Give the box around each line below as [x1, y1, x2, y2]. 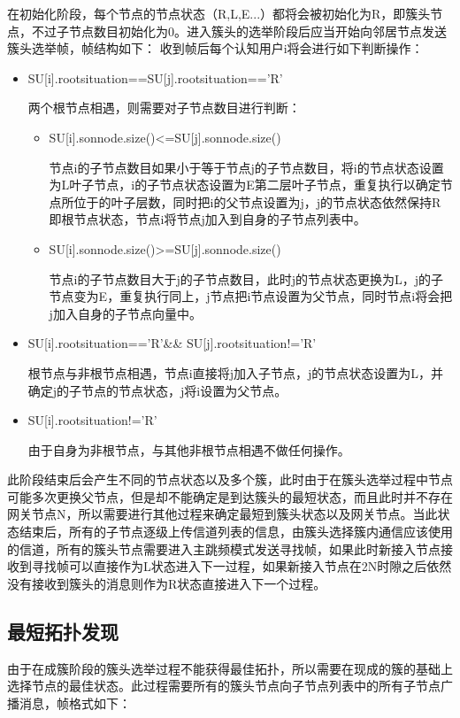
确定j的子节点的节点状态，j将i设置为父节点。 [27, 381, 287, 399]
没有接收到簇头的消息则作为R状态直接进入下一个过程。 [7, 574, 326, 592]
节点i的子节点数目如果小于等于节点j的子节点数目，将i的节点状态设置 [49, 158, 444, 176]
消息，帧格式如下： [19, 693, 131, 712]
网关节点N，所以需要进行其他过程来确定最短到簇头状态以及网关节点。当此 [7, 505, 438, 523]
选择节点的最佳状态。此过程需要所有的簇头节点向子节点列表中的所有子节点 [7, 676, 441, 695]
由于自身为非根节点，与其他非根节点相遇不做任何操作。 [27, 440, 350, 459]
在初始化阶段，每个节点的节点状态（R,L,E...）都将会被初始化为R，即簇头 [7, 4, 431, 22]
